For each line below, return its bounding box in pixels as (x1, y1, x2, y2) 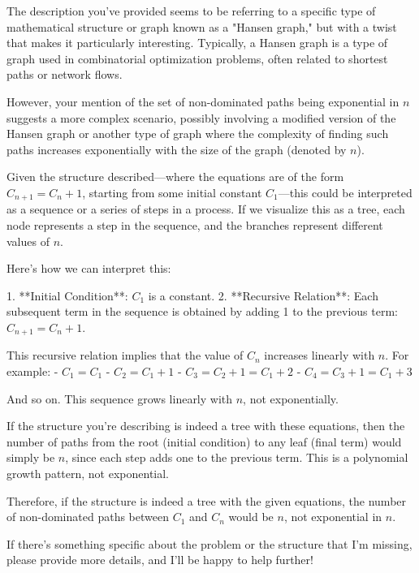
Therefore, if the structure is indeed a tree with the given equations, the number (6, 492, 407, 509)
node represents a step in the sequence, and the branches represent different (6, 216, 383, 233)
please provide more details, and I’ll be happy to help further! (6, 551, 313, 568)
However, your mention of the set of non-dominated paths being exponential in (6, 93, 400, 110)
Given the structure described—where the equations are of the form (6, 168, 344, 185)
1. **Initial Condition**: (6, 286, 128, 304)
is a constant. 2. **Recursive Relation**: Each (148, 286, 378, 304)
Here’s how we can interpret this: (6, 260, 171, 277)
